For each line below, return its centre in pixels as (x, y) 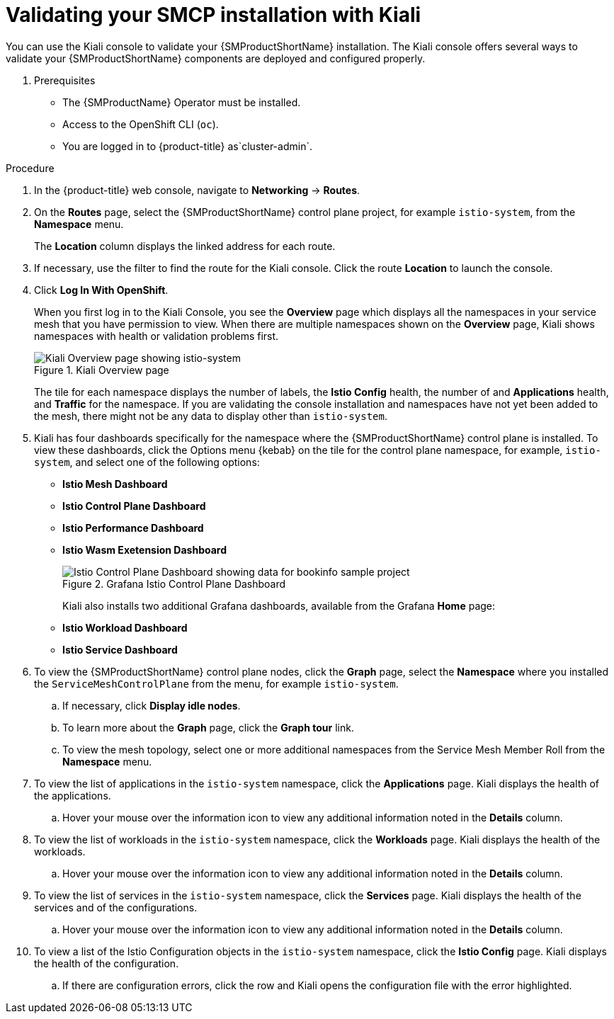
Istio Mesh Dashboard (115, 484)
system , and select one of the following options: (147, 462)
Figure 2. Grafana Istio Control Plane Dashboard (174, 583)
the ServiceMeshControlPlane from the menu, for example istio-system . (216, 683)
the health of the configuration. (107, 963)
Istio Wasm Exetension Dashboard (145, 550)
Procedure (30, 168)
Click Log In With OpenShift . (101, 290)
